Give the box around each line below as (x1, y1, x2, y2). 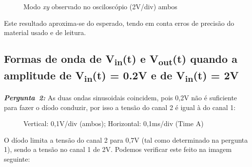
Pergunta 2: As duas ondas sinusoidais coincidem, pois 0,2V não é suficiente (4, 92, 237, 102)
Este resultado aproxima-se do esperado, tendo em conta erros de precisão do (4, 18, 234, 28)
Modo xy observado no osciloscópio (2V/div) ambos (23, 1, 177, 11)
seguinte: (4, 153, 30, 164)
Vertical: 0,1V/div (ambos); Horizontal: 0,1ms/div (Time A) (23, 118, 204, 129)
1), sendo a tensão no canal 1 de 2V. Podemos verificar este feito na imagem (4, 144, 232, 154)
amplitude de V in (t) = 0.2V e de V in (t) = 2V (4, 67, 239, 85)
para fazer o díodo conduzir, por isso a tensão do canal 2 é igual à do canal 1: (4, 102, 236, 112)
